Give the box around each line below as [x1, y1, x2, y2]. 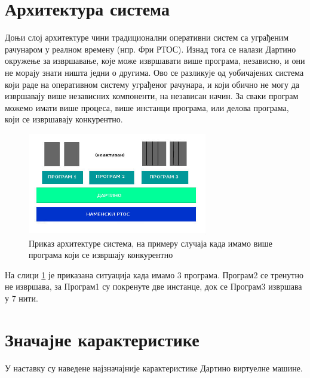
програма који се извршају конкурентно [29, 248, 173, 261]
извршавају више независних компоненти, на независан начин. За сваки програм [5, 90, 299, 102]
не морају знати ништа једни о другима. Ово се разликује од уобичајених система [5, 66, 304, 78]
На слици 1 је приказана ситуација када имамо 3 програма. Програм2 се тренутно [5, 268, 303, 281]
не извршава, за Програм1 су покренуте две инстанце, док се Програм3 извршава [5, 280, 302, 293]
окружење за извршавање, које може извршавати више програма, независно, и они [5, 54, 305, 67]
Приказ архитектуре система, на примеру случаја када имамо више [29, 236, 272, 249]
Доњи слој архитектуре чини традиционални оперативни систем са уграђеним [5, 31, 289, 44]
